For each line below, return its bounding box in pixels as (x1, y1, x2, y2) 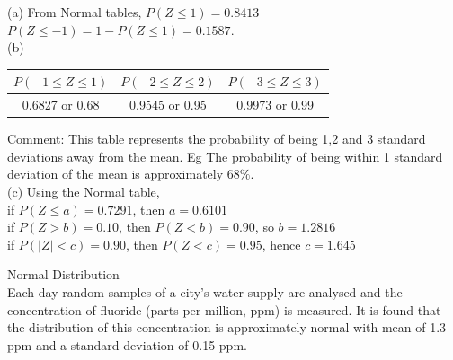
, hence (262, 234, 301, 253)
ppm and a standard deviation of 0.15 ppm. (7, 335, 247, 354)
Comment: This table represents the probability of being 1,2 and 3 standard (7, 129, 426, 148)
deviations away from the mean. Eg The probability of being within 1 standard (7, 146, 443, 165)
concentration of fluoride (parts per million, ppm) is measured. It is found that (7, 300, 441, 319)
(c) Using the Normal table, (7, 182, 160, 200)
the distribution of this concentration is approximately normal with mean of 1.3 (7, 318, 447, 337)
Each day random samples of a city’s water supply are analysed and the (7, 282, 403, 301)
